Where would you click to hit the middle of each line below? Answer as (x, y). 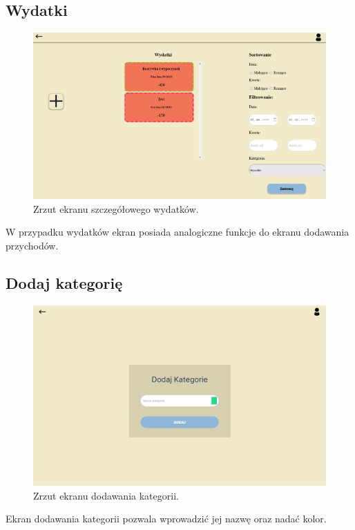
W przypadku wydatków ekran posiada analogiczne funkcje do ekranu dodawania (177, 232)
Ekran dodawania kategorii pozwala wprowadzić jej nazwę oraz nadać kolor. (166, 519)
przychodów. (32, 245)
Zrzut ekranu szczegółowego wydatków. (116, 208)
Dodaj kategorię (64, 282)
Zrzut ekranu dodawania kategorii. (106, 495)
